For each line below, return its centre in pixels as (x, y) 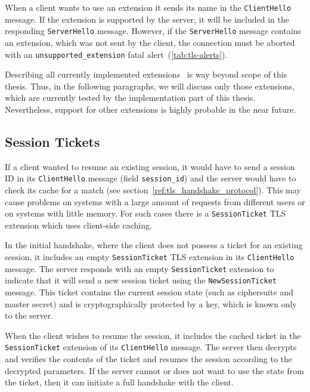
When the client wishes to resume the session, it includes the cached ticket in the (153, 335)
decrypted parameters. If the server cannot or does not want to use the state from (154, 370)
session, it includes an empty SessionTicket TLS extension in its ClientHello (150, 257)
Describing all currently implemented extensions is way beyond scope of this (146, 74)
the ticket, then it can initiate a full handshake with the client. (119, 382)
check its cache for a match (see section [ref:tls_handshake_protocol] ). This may (153, 189)
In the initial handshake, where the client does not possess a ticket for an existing (154, 245)
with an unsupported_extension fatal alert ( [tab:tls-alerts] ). (116, 54)
